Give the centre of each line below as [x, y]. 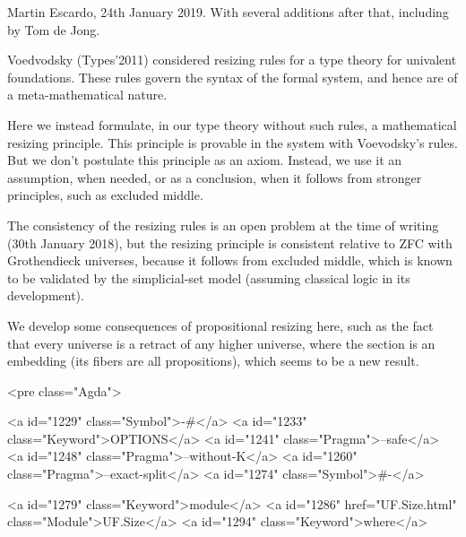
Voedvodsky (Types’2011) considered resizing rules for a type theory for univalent [232, 60]
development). [46, 295]
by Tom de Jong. [54, 29]
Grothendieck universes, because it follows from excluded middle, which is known [230, 260]
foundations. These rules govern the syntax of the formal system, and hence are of [233, 77]
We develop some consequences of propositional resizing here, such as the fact [220, 325]
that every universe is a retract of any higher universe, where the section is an [221, 343]
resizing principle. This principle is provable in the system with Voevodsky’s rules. [233, 142]
